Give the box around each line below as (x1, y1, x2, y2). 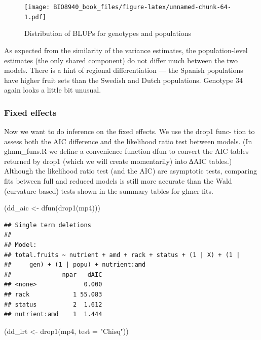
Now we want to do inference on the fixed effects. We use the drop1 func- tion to (4, 126, 255, 137)
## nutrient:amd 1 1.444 (4, 311, 102, 318)
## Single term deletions (4, 221, 91, 229)
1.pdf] (24, 13, 46, 21)
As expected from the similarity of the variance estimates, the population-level (4, 45, 248, 55)
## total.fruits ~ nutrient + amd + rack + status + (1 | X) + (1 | (4, 251, 240, 259)
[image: (24, 4, 50, 11)
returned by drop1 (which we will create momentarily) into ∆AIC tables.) (4, 155, 232, 166)
